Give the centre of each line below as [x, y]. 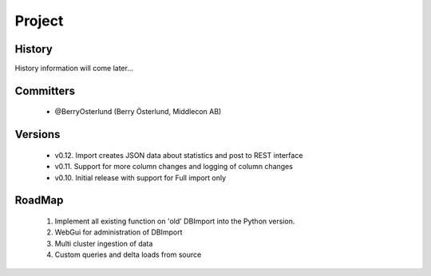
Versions [38, 134]
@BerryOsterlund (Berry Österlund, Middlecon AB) [138, 112]
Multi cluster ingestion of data [104, 243]
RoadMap [39, 201]
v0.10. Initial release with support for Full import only [140, 177]
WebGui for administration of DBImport [119, 232]
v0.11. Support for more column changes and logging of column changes [174, 167]
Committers [45, 91]
